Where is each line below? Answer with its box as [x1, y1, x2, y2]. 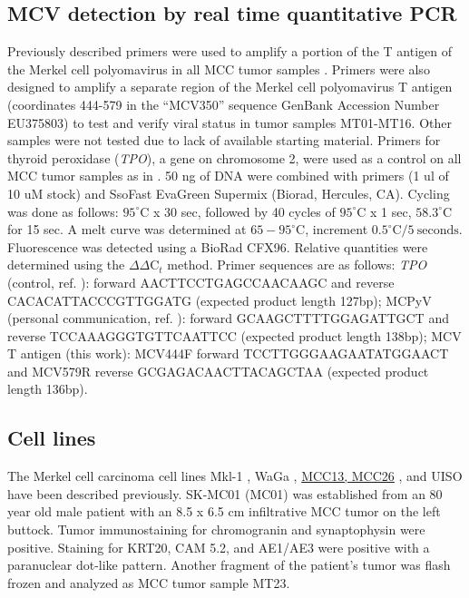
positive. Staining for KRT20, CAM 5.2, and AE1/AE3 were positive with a [7, 537, 430, 556]
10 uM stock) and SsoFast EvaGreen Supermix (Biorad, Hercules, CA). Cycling [7, 183, 450, 202]
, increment [305, 220, 368, 239]
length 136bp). [7, 379, 88, 398]
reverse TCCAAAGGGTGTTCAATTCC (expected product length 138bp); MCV [7, 326, 462, 345]
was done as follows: [7, 201, 119, 221]
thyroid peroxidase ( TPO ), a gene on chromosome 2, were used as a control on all [7, 148, 462, 167]
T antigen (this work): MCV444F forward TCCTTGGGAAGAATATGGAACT [7, 344, 449, 363]
